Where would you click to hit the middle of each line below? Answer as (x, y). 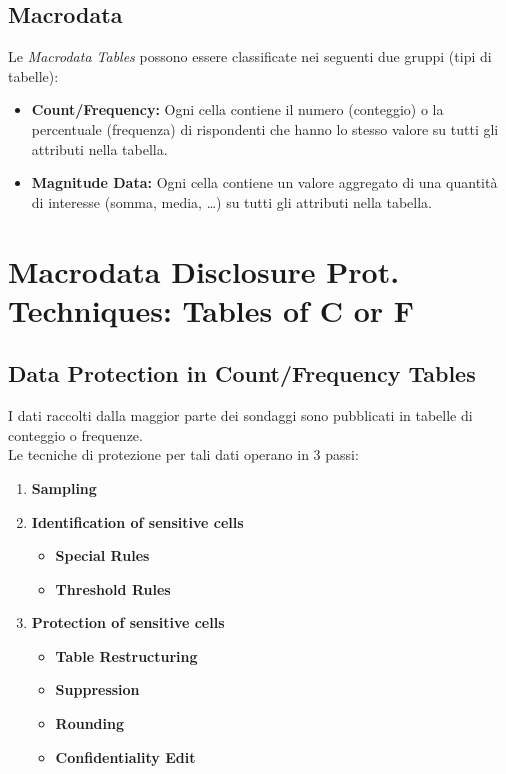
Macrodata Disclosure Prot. (204, 270)
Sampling (64, 487)
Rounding (90, 723)
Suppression (97, 689)
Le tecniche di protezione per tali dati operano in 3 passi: (183, 454)
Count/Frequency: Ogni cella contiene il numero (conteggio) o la (237, 109)
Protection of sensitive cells (128, 622)
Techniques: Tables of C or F (211, 309)
